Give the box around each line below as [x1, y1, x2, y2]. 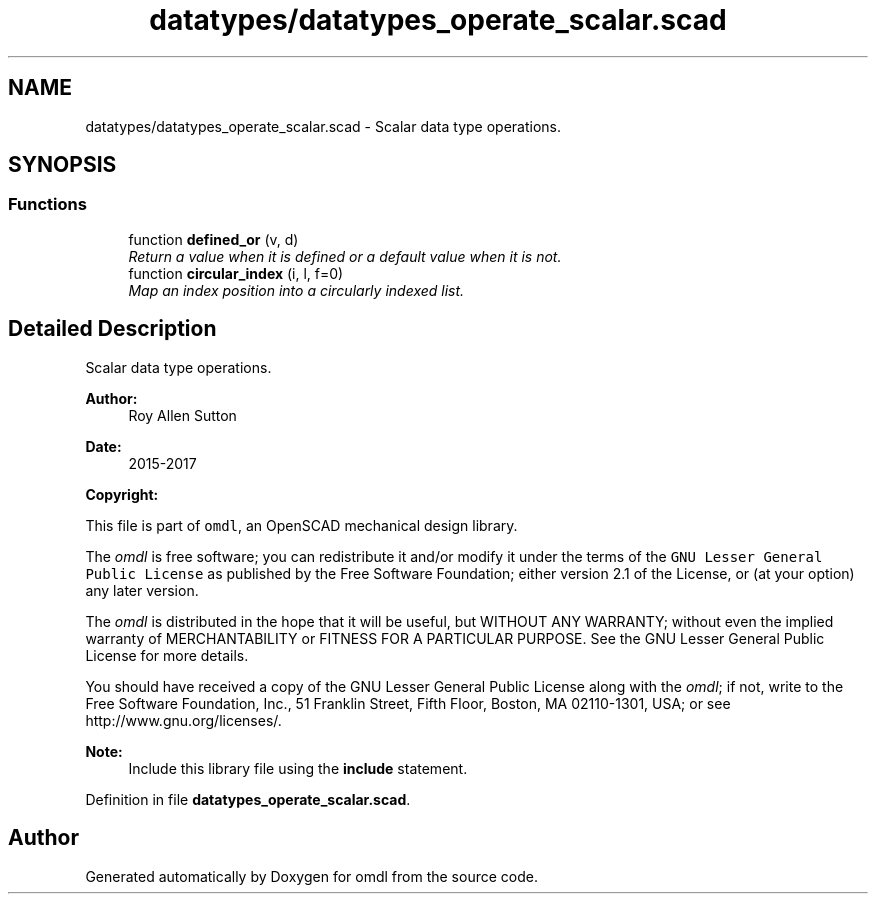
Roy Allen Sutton [128, 406, 237, 424]
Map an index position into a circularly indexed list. [128, 281, 465, 299]
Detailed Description [8, 316, 217, 342]
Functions [8, 194, 87, 215]
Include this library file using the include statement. [128, 759, 468, 777]
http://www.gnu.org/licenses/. [85, 711, 282, 729]
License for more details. [85, 646, 249, 664]
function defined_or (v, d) [128, 230, 299, 248]
